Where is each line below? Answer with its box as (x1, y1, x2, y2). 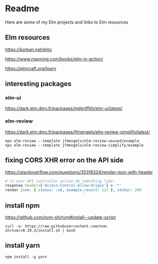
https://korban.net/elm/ (5, 46, 53, 52)
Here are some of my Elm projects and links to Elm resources (5, 19, 129, 25)
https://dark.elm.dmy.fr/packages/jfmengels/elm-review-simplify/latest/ (5, 129, 150, 135)
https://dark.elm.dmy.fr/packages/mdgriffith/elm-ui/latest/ (5, 106, 123, 111)
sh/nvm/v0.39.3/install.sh (5, 228, 60, 233)
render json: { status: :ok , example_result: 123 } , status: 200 (5, 187, 141, 193)
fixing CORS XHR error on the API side (5, 156, 124, 164)
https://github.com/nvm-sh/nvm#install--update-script (5, 214, 116, 220)
